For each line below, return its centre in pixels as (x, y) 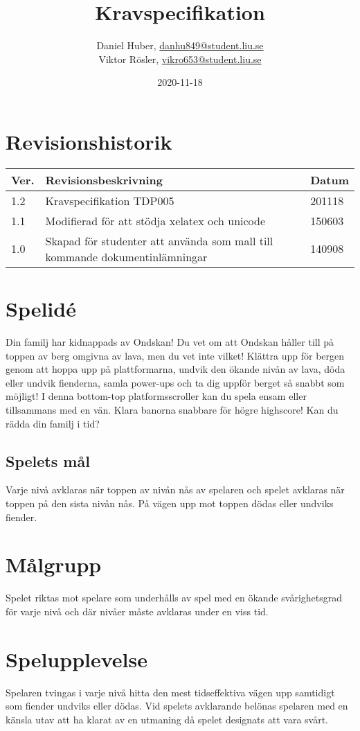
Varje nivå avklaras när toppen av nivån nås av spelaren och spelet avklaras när (175, 490)
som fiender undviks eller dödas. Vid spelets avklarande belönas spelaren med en (177, 706)
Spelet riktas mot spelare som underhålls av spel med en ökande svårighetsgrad (174, 598)
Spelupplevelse (76, 659)
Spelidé (41, 309)
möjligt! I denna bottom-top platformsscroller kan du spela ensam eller (156, 396)
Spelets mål (48, 460)
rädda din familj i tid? (53, 423)
